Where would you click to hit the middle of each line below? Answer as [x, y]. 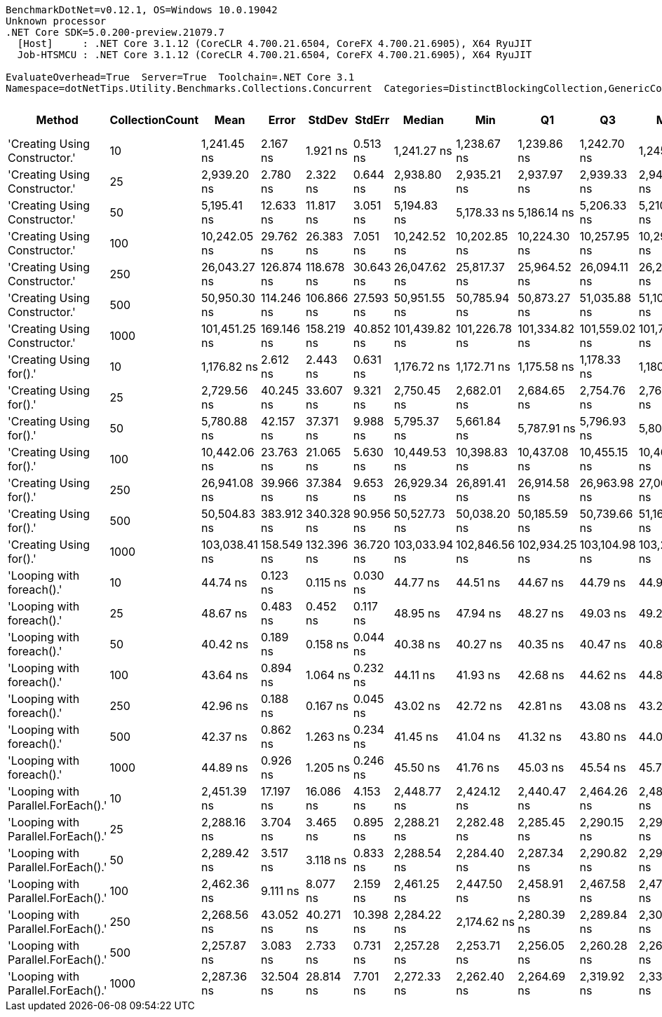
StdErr [372, 120]
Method [57, 120]
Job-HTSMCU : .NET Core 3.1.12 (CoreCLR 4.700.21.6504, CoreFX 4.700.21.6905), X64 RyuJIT [275, 55]
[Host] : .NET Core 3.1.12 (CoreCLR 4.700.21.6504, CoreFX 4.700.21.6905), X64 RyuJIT [275, 43]
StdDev [328, 120]
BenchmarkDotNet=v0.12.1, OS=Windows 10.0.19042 [142, 10]
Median [423, 120]
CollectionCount [154, 120]
